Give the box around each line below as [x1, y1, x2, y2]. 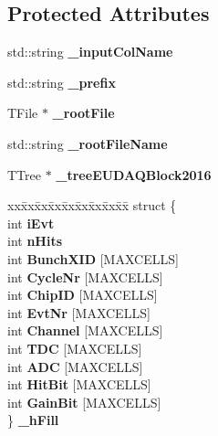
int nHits [7, 231, 63, 250]
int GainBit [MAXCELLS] [7, 392, 161, 411]
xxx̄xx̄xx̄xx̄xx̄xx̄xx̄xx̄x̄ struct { [7, 196, 177, 215]
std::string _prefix [7, 72, 116, 91]
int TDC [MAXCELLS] [7, 338, 142, 357]
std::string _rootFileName [7, 133, 168, 153]
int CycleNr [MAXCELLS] [7, 267, 163, 286]
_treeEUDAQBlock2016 [56, 165, 212, 184]
